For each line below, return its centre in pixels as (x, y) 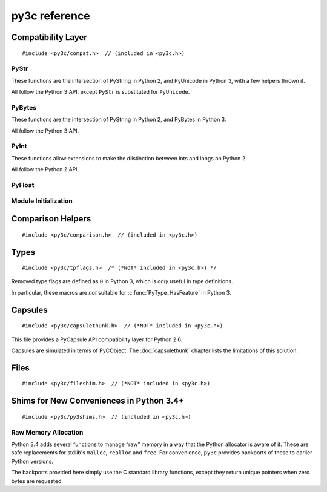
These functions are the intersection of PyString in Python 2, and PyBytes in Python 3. (119, 120)
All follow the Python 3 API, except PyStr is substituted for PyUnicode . (101, 92)
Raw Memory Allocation (47, 432)
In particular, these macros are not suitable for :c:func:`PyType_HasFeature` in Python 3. (121, 292)
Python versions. (32, 461)
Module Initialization (42, 201)
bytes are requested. (37, 481)
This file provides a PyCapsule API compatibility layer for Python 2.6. (97, 339)
